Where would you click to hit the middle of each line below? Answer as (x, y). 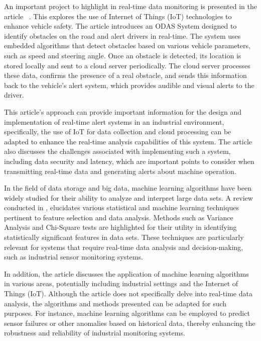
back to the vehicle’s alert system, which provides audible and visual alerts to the (129, 85)
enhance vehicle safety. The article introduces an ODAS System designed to (120, 26)
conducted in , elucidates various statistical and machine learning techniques (121, 207)
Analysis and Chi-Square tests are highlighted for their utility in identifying (120, 227)
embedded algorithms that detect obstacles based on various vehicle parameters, (127, 46)
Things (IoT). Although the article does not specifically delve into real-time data (128, 293)
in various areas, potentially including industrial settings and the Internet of (121, 283)
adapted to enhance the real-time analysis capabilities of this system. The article (128, 141)
